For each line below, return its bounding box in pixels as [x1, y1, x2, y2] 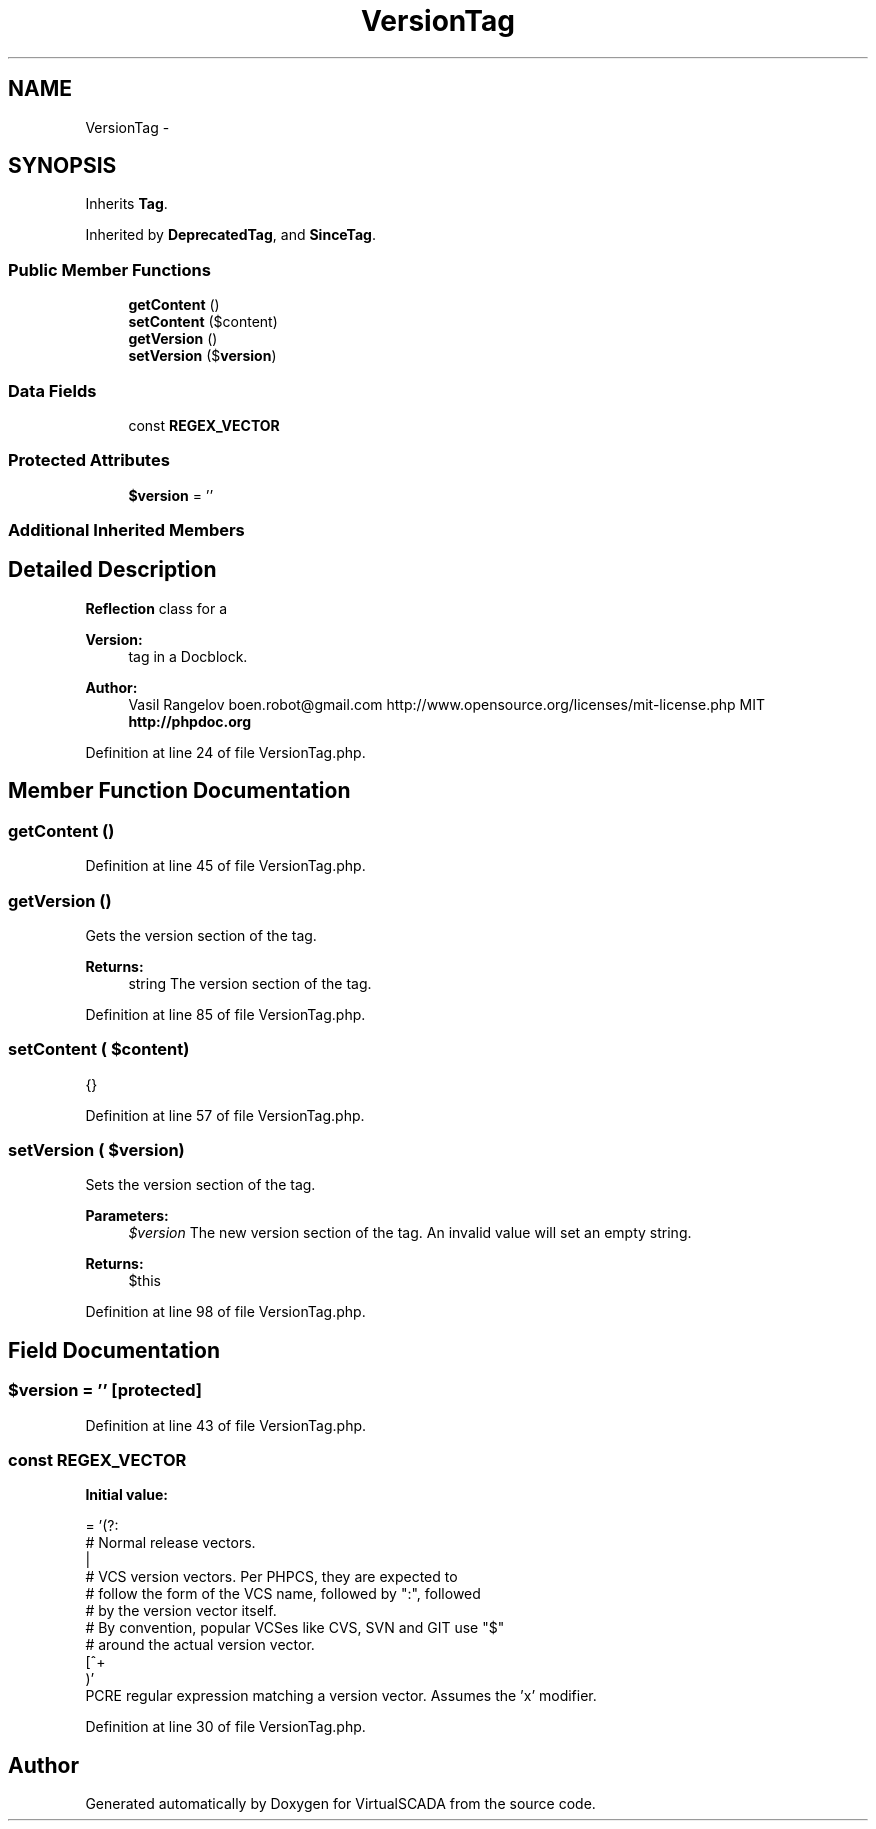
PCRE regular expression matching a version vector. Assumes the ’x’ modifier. [85, 1687, 597, 1705]
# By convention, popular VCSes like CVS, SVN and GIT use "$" [85, 1619, 505, 1637]
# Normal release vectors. [85, 1534, 256, 1552]
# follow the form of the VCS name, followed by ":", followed [85, 1585, 481, 1603]
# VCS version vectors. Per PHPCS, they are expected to [85, 1568, 458, 1586]
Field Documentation [8, 1337, 220, 1363]
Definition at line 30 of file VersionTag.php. [85, 1718, 366, 1736]
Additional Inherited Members [8, 520, 245, 541]
